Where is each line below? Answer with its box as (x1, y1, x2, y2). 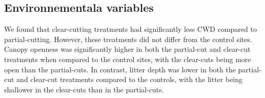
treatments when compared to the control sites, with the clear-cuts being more (4, 53, 251, 64)
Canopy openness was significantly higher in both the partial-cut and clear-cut (4, 44, 251, 54)
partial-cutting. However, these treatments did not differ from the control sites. (4, 33, 252, 44)
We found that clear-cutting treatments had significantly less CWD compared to (4, 24, 257, 34)
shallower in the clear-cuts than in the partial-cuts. (4, 84, 164, 94)
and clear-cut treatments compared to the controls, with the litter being (16, 74, 243, 85)
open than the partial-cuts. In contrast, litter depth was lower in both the (4, 64, 236, 74)
